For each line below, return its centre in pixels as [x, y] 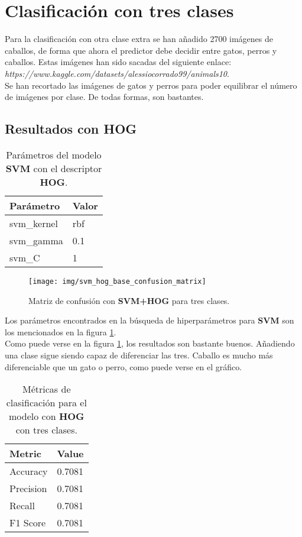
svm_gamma [36, 240]
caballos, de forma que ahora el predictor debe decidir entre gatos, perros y [141, 50]
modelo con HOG [46, 416]
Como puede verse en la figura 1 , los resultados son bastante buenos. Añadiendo [150, 343]
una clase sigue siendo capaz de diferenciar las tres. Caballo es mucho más [139, 355]
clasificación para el [46, 403]
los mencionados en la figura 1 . [61, 331]
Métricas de [47, 389]
